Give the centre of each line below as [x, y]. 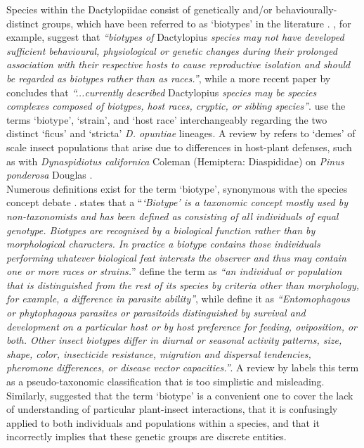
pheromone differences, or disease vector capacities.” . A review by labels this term [183, 367]
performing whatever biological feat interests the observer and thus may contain [176, 257]
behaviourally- [306, 9]
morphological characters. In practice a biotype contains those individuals [163, 244]
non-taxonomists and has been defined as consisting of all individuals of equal [173, 216]
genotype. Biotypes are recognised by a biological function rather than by [161, 230]
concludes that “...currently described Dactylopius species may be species [162, 92]
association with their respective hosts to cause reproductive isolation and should [178, 64]
